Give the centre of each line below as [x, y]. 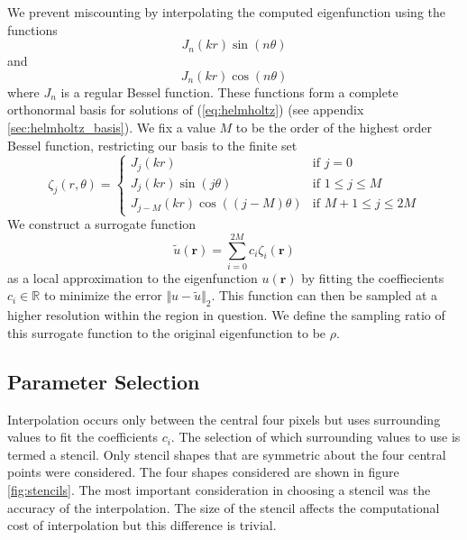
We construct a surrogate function [102, 224]
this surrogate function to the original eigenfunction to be [167, 332]
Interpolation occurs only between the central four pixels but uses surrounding [224, 419]
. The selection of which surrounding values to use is [316, 437]
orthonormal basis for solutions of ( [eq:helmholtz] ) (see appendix [186, 110]
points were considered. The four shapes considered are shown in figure [203, 472]
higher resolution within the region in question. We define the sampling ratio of [226, 315]
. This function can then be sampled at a [324, 295]
